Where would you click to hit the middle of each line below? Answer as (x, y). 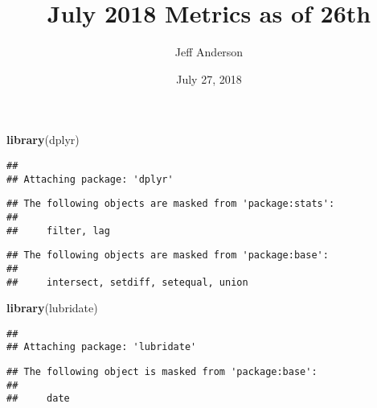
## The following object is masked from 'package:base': (162, 372)
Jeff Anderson (209, 52)
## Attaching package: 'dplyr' (90, 179)
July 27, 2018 (209, 78)
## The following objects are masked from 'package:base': (168, 256)
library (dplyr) (43, 140)
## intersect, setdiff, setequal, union (127, 282)
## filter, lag (58, 231)
